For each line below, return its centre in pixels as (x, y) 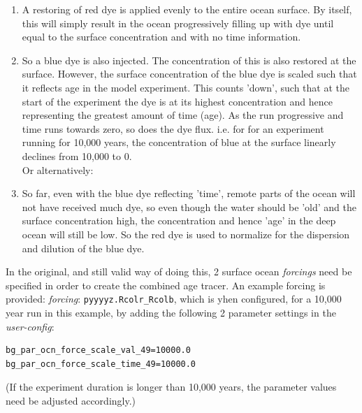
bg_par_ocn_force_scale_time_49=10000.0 (101, 364)
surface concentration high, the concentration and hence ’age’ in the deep (179, 220)
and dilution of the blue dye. (83, 248)
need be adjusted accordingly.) (71, 400)
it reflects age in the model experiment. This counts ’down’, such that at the (186, 87)
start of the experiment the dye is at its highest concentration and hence (177, 101)
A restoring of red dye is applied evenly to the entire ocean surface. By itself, (187, 9)
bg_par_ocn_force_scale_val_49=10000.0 (98, 350)
